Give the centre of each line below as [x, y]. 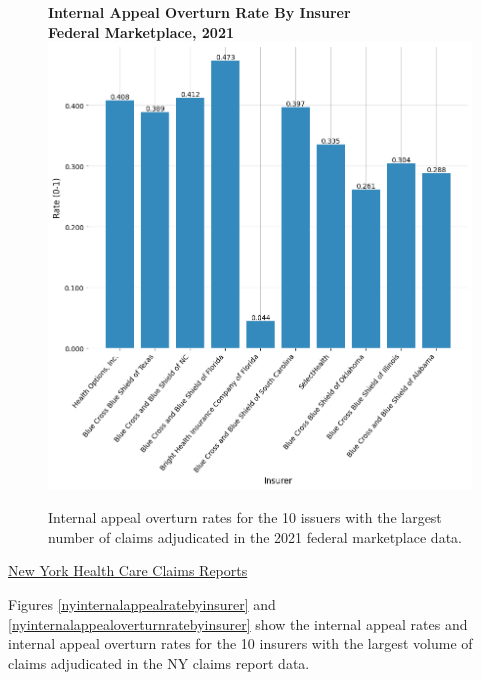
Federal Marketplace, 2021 [141, 31]
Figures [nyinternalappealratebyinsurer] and [142, 604]
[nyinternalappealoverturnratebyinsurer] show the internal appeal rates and [238, 623]
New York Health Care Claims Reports [128, 570]
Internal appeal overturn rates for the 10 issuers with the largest [245, 517]
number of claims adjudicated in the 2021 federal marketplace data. [255, 536]
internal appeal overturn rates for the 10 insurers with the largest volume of [240, 643]
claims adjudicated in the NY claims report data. [159, 662]
